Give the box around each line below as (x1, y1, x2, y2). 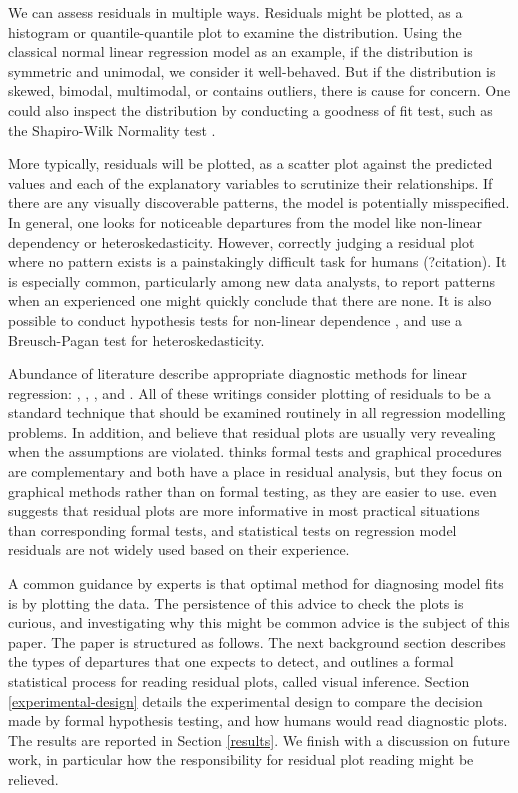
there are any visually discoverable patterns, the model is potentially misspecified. (8, 192, 510, 213)
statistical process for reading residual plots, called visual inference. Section (8, 671, 470, 691)
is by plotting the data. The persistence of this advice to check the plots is (8, 592, 464, 613)
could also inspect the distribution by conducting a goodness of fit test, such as (8, 99, 493, 120)
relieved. (8, 768, 59, 789)
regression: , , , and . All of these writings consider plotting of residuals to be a (8, 382, 491, 403)
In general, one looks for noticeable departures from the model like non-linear (8, 211, 483, 232)
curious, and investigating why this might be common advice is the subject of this (8, 612, 510, 633)
